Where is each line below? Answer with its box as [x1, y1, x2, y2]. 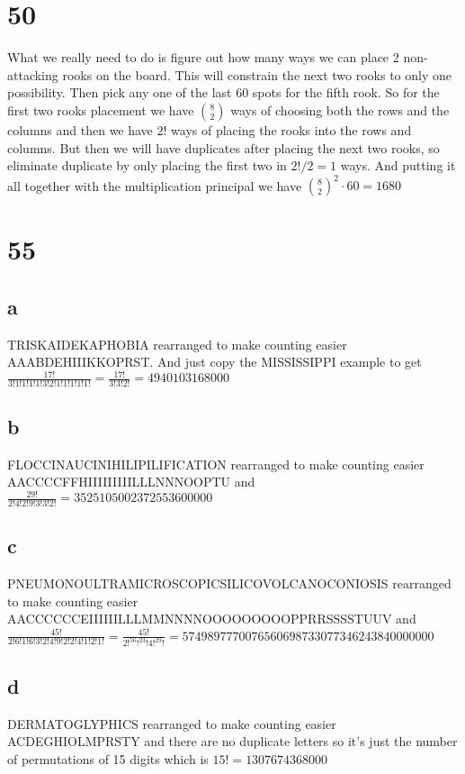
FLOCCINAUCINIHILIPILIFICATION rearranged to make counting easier [7, 454, 425, 473]
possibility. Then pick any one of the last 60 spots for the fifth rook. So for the [7, 83, 440, 102]
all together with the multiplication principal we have [7, 176, 302, 195]
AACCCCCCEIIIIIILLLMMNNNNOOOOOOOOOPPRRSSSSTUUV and [7, 609, 416, 628]
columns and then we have [7, 120, 153, 139]
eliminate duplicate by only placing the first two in [7, 156, 287, 175]
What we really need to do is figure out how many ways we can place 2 [7, 48, 399, 67]
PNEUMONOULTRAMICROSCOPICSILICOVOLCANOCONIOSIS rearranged [7, 574, 452, 593]
